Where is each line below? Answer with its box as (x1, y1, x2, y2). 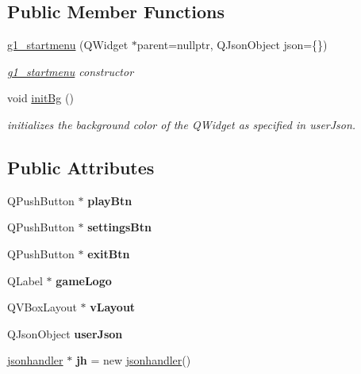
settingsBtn (87, 219, 152, 235)
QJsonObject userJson (7, 325, 123, 342)
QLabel (7, 272, 43, 288)
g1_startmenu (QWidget (7, 36, 129, 53)
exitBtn (87, 245, 130, 261)
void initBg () (7, 90, 74, 106)
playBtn (87, 192, 132, 208)
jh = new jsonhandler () (75, 352, 191, 368)
